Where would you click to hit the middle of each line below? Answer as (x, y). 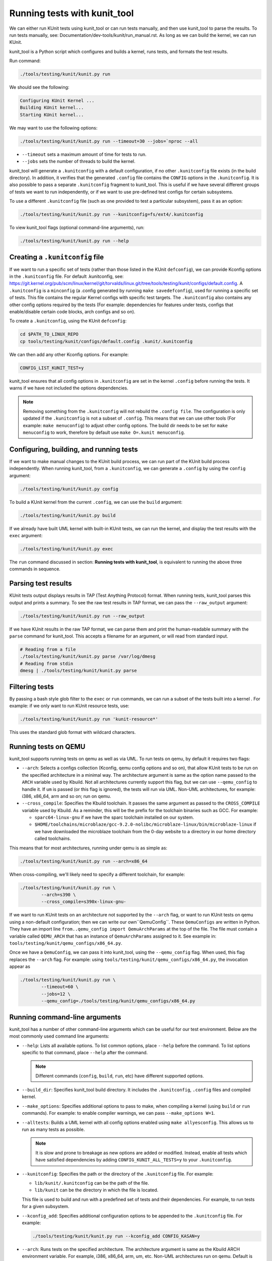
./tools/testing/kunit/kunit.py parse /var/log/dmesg (88, 656)
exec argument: (26, 536)
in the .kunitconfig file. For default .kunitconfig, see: (66, 276)
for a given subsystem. (46, 1207)
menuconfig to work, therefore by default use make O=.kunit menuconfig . (104, 432)
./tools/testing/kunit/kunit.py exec (66, 549)
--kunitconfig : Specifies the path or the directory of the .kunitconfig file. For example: (118, 1174)
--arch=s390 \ (58, 895)
